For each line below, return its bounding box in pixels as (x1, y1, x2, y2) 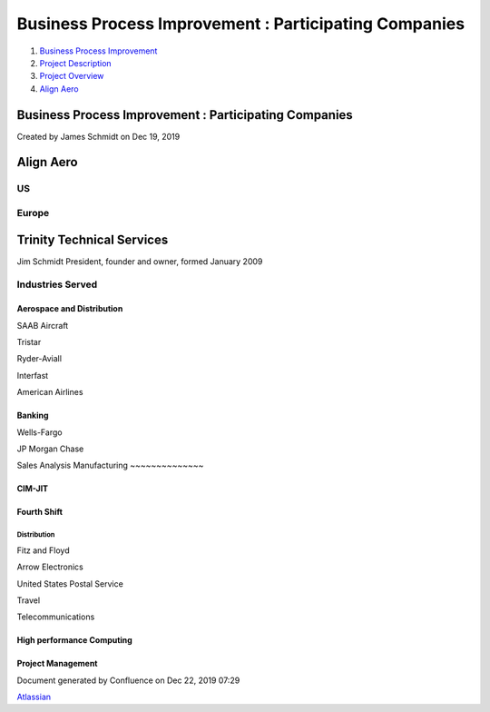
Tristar (16, 337, 42, 348)
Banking (16, 410, 49, 421)
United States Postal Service (16, 578, 124, 589)
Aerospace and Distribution (16, 303, 123, 314)
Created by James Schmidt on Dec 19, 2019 (16, 131, 181, 142)
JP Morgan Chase (16, 443, 84, 454)
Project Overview (39, 71, 104, 82)
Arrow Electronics (16, 561, 83, 572)
